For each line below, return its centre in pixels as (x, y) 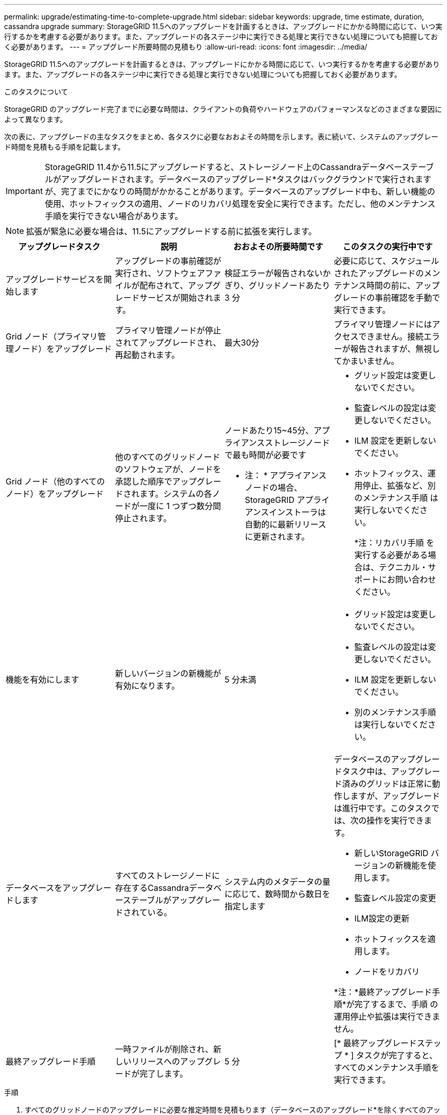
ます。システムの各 (176, 494)
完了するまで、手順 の (396, 1004)
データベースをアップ (46, 888)
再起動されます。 (147, 355)
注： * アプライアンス (286, 475)
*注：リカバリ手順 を (394, 543)
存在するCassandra (152, 888)
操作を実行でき (395, 820)
